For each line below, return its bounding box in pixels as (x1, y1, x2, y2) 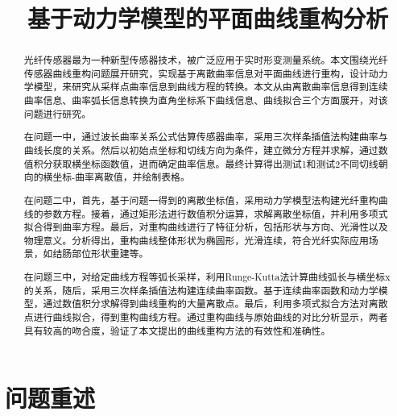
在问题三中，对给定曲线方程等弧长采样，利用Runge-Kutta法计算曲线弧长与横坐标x (23, 270, 391, 284)
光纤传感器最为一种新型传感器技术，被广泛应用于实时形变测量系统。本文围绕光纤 (23, 53, 388, 67)
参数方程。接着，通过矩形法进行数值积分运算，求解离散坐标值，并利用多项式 (43, 206, 388, 220)
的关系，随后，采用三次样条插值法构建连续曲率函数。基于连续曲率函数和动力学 (23, 283, 378, 297)
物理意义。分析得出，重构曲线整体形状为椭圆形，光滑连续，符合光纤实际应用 (23, 233, 369, 247)
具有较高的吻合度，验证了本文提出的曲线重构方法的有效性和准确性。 (23, 323, 331, 337)
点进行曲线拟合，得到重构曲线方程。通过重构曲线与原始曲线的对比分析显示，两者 (23, 310, 388, 323)
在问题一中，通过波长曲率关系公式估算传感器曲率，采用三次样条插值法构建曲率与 (23, 130, 388, 144)
